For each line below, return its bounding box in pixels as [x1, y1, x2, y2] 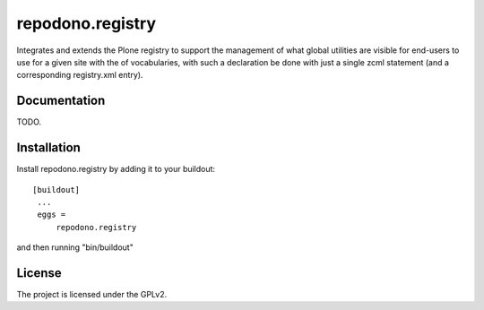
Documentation [16, 93, 106, 108]
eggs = [37, 210, 66, 220]
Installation [16, 140, 81, 156]
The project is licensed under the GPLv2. [16, 289, 168, 299]
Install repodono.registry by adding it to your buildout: [16, 164, 215, 175]
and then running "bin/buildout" [16, 242, 134, 253]
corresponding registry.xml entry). [16, 70, 143, 81]
